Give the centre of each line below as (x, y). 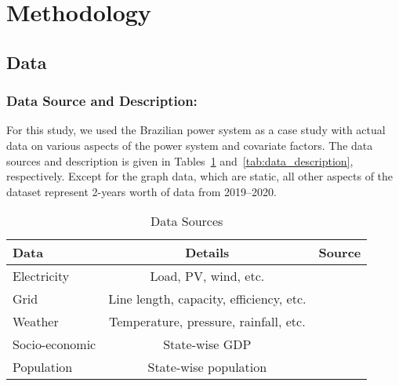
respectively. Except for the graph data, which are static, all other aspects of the (200, 176)
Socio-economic (54, 344)
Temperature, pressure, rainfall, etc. (207, 322)
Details (207, 253)
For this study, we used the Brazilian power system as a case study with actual (196, 130)
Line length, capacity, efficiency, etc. (207, 299)
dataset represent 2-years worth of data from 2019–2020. (141, 191)
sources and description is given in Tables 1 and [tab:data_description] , (180, 160)
